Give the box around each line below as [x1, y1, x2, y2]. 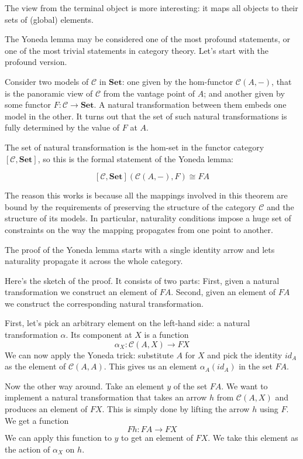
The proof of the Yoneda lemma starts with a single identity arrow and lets [5, 243, 275, 255]
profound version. [5, 56, 67, 68]
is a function [144, 328, 189, 341]
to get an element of [121, 431, 193, 444]
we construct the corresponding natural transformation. [5, 297, 204, 309]
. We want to [221, 379, 268, 392]
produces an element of [5, 403, 88, 415]
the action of [5, 443, 50, 455]
